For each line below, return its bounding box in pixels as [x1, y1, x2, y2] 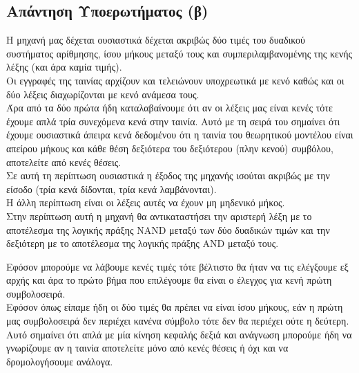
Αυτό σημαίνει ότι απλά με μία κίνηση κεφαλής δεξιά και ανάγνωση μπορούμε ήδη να [6, 327, 352, 341]
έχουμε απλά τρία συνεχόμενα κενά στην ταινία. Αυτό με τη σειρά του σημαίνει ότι [6, 113, 340, 128]
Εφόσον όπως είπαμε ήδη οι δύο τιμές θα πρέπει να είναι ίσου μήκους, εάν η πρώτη [6, 300, 343, 314]
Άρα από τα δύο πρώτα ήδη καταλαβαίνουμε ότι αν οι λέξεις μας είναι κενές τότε [6, 100, 333, 115]
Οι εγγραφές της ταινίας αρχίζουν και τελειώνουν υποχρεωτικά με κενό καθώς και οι [6, 73, 345, 87]
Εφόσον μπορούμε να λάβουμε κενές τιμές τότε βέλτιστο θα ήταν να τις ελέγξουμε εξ [6, 259, 349, 273]
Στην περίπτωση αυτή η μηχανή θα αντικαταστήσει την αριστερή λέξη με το [6, 208, 312, 223]
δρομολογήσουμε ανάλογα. [6, 354, 113, 368]
